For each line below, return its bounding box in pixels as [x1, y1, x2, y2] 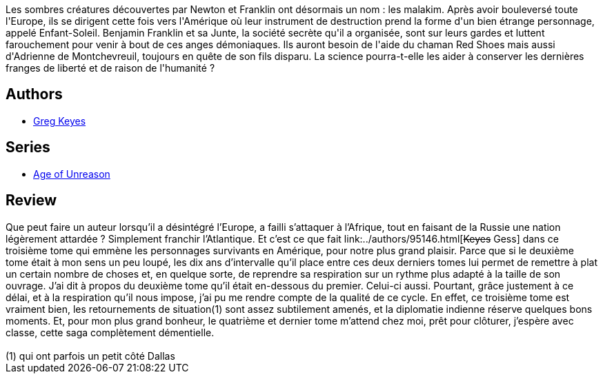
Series [6, 139, 50, 156]
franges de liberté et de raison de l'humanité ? [6, 62, 215, 74]
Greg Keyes [33, 114, 86, 127]
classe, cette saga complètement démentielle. [6, 326, 215, 338]
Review [6, 192, 57, 209]
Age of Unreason [33, 167, 110, 180]
